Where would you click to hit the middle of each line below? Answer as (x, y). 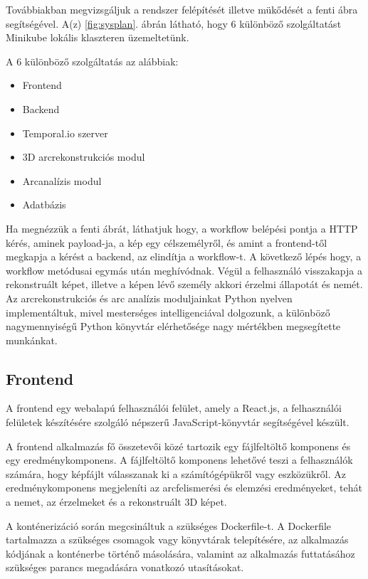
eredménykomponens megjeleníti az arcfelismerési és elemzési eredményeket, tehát (184, 488)
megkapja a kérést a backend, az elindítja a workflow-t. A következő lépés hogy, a (184, 256)
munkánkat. (32, 340)
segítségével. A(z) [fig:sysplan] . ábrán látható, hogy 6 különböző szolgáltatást (174, 23)
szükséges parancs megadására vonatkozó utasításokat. (125, 567)
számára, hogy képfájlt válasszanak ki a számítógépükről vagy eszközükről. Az (176, 473)
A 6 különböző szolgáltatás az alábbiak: (92, 61)
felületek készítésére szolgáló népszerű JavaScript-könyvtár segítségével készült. (178, 422)
